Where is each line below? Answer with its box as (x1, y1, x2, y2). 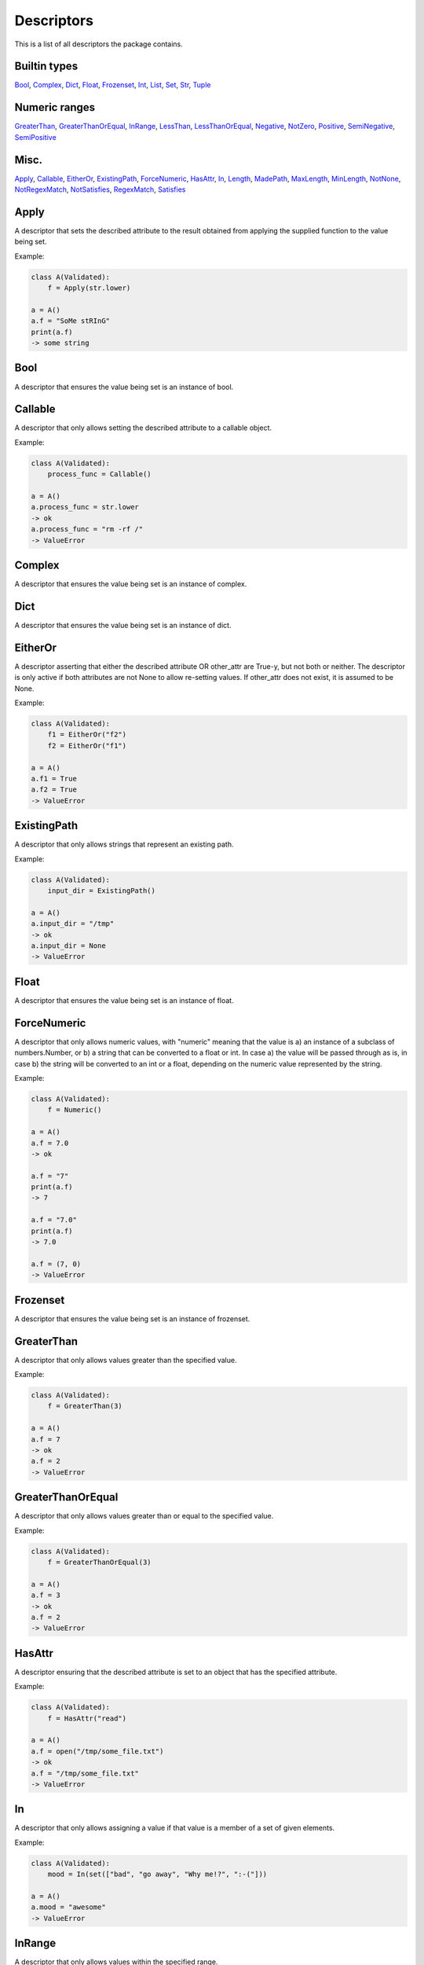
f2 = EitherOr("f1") (47, 741, 127, 750)
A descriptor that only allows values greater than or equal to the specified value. (14, 1511, 274, 1521)
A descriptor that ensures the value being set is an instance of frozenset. (14, 1313, 250, 1324)
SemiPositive (14, 132, 57, 141)
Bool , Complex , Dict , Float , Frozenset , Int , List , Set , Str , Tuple (14, 80, 211, 90)
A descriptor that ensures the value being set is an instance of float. (14, 995, 235, 1005)
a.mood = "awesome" (31, 1903, 106, 1912)
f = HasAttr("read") (47, 1713, 127, 1723)
